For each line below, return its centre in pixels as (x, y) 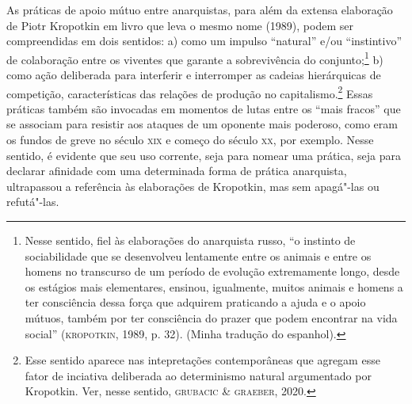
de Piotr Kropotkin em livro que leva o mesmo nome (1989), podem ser (180, 25)
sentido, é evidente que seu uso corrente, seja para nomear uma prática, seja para (204, 155)
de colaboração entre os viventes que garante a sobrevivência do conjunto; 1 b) (195, 58)
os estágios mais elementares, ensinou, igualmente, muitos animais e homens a (214, 286)
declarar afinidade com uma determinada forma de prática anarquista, (177, 171)
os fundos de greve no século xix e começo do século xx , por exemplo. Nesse (190, 140)
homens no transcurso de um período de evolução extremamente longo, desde (212, 271)
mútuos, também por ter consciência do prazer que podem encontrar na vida (211, 318)
